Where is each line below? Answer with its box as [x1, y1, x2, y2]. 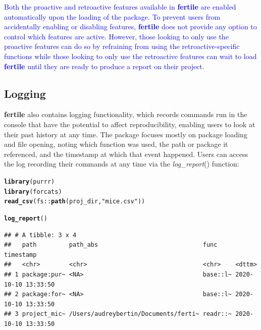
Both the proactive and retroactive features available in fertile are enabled [4, 2, 236, 12]
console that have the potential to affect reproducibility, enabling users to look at [4, 119, 255, 129]
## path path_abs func [4, 241, 218, 249]
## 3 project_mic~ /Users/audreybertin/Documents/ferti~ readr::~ [4, 310, 232, 318]
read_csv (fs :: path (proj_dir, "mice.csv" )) [4, 198, 145, 205]
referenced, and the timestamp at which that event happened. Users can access [4, 148, 248, 159]
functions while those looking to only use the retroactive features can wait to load [4, 50, 257, 61]
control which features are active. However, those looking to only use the [4, 31, 229, 41]
